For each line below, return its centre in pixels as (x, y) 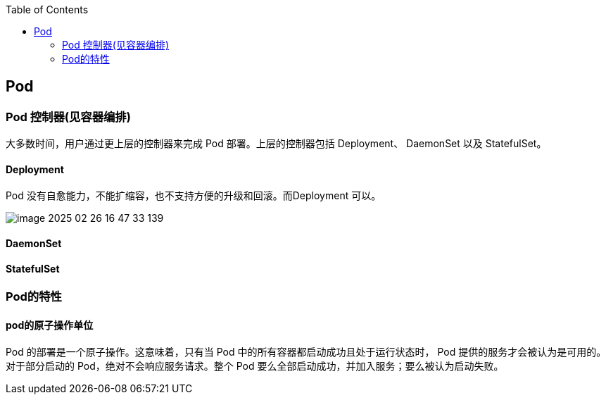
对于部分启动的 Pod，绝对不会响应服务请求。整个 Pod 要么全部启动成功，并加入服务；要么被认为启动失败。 (255, 366)
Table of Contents (47, 10)
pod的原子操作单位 (50, 325)
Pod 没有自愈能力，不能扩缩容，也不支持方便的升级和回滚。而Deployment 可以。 (194, 196)
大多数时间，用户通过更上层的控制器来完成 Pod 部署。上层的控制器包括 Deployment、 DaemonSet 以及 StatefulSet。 (276, 144)
